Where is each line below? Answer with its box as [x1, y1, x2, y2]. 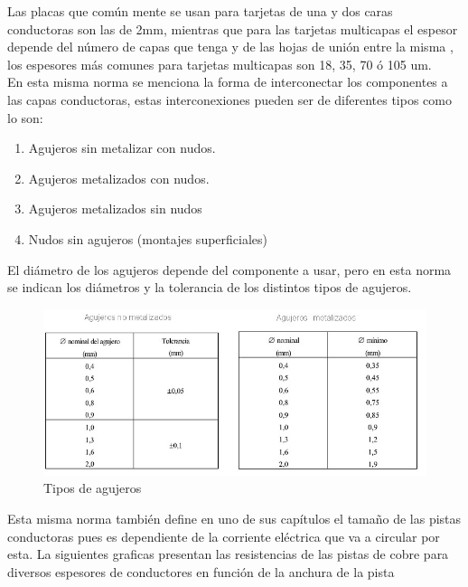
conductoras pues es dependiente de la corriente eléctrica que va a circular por [7, 526, 440, 545]
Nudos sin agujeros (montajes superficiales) [28, 229, 268, 248]
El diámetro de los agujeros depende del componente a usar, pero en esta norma [7, 260, 452, 279]
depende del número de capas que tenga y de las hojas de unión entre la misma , [7, 37, 454, 56]
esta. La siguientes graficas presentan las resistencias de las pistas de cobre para [7, 544, 449, 563]
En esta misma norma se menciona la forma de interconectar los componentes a [7, 72, 448, 91]
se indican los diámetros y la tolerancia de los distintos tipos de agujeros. [7, 278, 412, 297]
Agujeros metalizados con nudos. [28, 168, 210, 187]
